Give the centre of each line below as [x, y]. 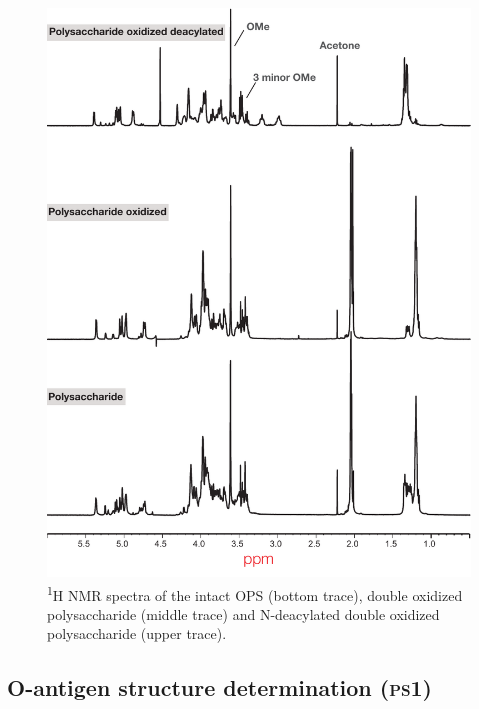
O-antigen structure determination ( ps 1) [219, 687]
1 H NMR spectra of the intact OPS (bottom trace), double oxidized [255, 593]
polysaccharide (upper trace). [137, 633]
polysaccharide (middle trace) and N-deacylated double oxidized [243, 613]
